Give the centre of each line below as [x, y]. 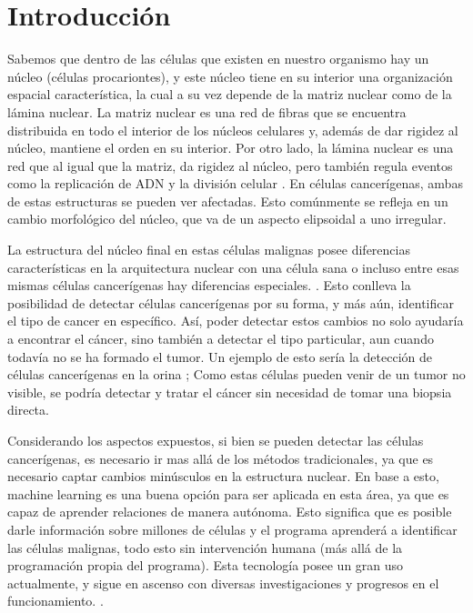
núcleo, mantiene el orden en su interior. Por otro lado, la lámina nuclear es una [231, 148]
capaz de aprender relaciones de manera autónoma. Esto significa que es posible [230, 512]
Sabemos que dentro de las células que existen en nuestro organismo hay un [218, 59]
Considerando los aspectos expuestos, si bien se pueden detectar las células [216, 440]
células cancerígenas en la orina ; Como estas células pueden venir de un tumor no [236, 374]
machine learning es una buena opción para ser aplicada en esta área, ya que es [228, 493]
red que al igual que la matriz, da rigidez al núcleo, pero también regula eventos [230, 165]
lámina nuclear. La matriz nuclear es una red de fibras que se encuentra [207, 111]
